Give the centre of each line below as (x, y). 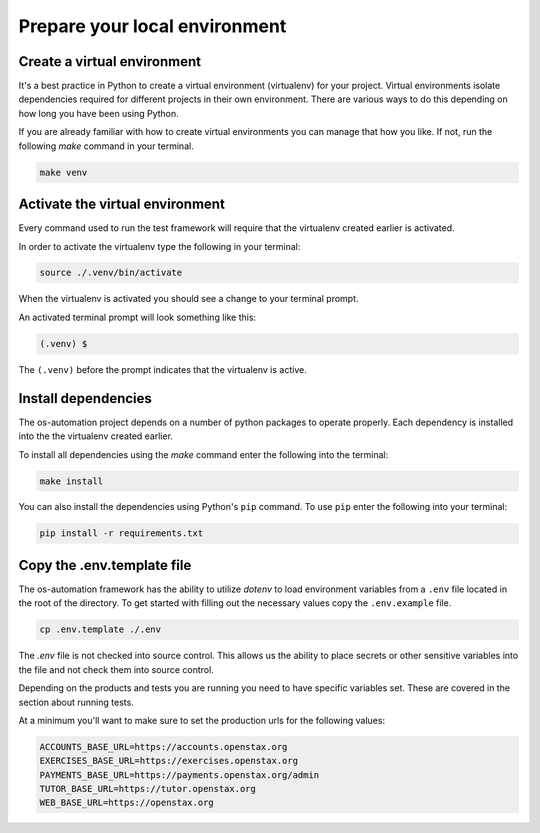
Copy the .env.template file (105, 565)
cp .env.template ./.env (100, 629)
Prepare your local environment (152, 26)
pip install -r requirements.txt (121, 533)
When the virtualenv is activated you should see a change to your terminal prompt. (188, 299)
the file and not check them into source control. (116, 669)
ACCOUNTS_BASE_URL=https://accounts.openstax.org (163, 746)
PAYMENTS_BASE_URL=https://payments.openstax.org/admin (179, 774)
